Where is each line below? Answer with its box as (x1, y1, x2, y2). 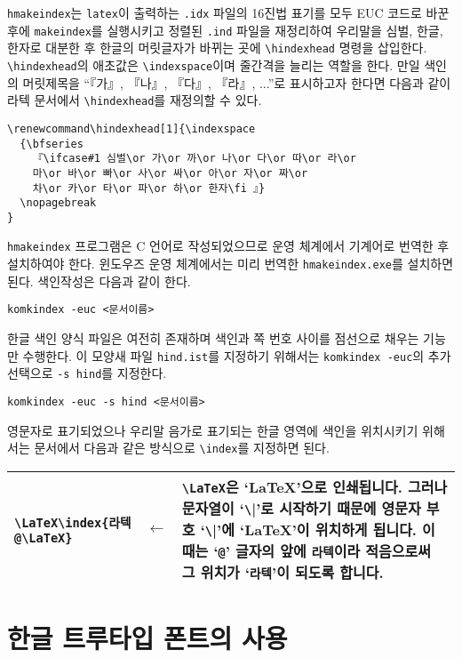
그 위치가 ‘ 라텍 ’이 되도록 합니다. (181, 561, 384, 582)
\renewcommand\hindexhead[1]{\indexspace (7, 122, 256, 135)
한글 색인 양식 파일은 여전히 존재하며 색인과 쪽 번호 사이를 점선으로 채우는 (7, 329, 419, 348)
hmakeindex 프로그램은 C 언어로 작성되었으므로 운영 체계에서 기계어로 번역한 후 (7, 237, 450, 255)
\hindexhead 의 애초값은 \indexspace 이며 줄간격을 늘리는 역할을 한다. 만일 (7, 55, 420, 74)
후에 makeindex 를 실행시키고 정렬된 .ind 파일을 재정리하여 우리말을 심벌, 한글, (7, 20, 443, 39)
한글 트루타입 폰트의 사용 (7, 620, 288, 656)
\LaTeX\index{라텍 (14, 515, 131, 530)
